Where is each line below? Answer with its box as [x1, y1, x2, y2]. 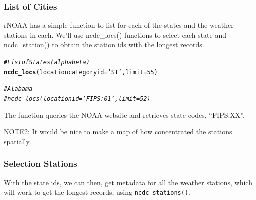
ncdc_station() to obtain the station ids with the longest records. [4, 39, 204, 50]
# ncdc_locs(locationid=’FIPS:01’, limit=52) [4, 95, 151, 102]
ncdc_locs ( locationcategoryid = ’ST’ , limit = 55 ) [4, 68, 158, 76]
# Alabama [4, 85, 33, 93]
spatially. [4, 136, 31, 146]
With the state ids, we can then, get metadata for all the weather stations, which [4, 177, 252, 187]
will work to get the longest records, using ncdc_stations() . [4, 187, 190, 197]
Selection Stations [4, 157, 77, 170]
